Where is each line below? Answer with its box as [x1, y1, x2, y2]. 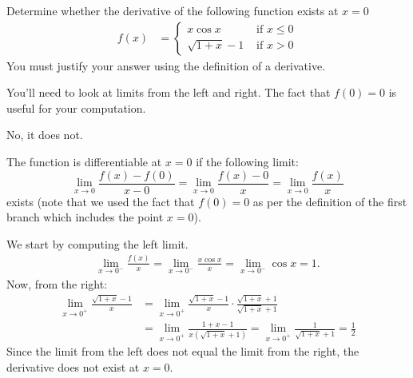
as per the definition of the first [252, 193, 407, 209]
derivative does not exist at [6, 358, 140, 375]
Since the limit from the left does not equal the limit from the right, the [6, 343, 359, 360]
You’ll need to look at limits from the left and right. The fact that [6, 84, 331, 101]
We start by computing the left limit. [6, 235, 189, 252]
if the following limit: [196, 153, 299, 169]
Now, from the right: [6, 276, 108, 292]
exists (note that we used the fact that [6, 193, 195, 209]
